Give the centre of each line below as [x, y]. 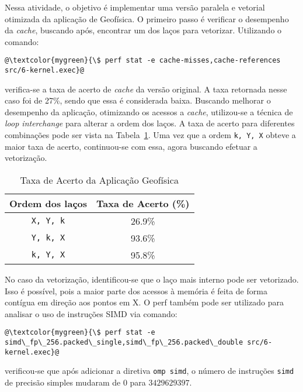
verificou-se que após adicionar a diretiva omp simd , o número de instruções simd [149, 371]
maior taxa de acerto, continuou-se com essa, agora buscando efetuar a [131, 146]
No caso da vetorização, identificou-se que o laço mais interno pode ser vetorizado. [152, 279]
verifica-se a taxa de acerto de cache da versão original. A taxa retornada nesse [146, 89]
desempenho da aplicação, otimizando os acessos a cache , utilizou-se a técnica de [149, 111]
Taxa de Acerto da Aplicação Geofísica [99, 180]
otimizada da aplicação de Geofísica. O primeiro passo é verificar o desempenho [147, 18]
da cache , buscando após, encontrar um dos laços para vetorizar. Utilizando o [143, 30]
